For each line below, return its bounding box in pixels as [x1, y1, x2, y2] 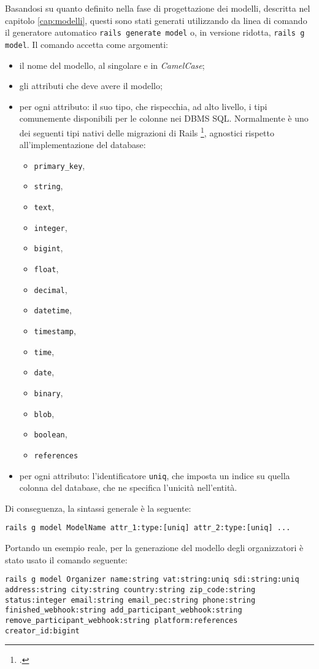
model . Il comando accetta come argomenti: [5, 37, 169, 50]
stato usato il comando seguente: [5, 553, 128, 566]
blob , [34, 407, 55, 420]
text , [34, 200, 55, 213]
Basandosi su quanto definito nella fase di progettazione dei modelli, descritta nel [5, 2, 310, 14]
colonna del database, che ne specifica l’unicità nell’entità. [19, 481, 237, 494]
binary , [34, 386, 63, 399]
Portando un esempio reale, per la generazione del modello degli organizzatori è [5, 541, 304, 554]
